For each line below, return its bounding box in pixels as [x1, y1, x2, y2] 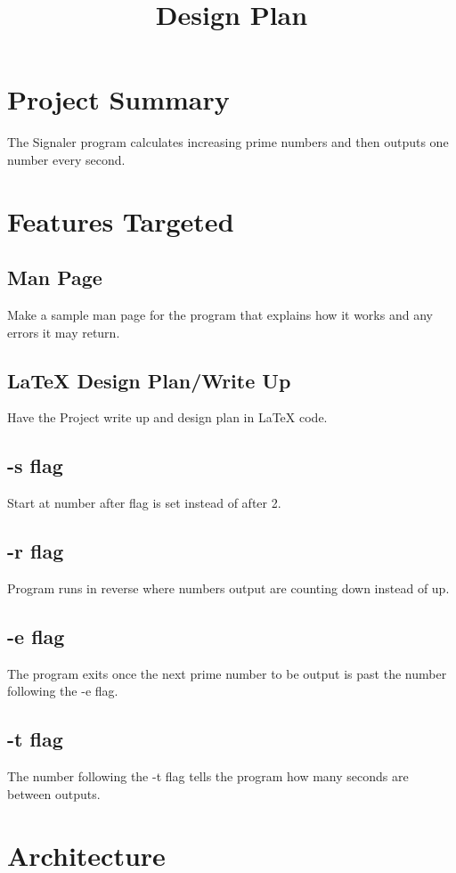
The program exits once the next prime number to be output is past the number [7, 664, 447, 682]
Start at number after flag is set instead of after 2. [7, 494, 281, 512]
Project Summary [7, 81, 230, 118]
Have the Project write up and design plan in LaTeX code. [7, 408, 328, 427]
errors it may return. [7, 322, 120, 341]
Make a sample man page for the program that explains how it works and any [7, 306, 433, 324]
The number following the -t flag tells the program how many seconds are [7, 767, 409, 786]
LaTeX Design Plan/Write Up [7, 366, 291, 394]
